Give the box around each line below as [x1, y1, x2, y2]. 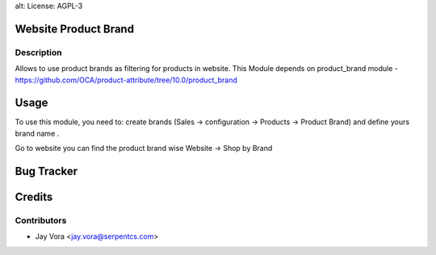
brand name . [15, 128, 60, 138]
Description [15, 47, 62, 58]
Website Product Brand [15, 22, 135, 36]
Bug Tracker [15, 165, 78, 178]
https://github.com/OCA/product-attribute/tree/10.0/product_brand [15, 75, 238, 85]
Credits [15, 190, 53, 204]
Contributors [15, 215, 67, 226]
